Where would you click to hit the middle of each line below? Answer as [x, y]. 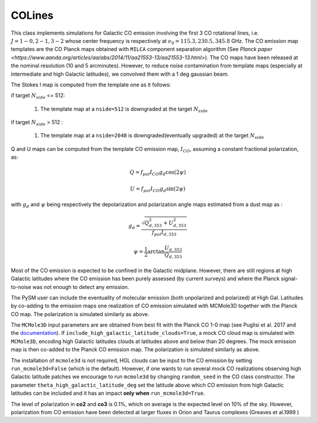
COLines [32, 15]
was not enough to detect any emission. [81, 287]
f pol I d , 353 [164, 233]
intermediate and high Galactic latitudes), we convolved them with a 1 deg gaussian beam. [120, 74]
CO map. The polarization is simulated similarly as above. [80, 314]
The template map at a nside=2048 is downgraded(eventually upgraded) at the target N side [152, 136]
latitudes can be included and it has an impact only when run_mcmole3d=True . [108, 393]
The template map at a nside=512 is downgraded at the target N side [124, 110]
